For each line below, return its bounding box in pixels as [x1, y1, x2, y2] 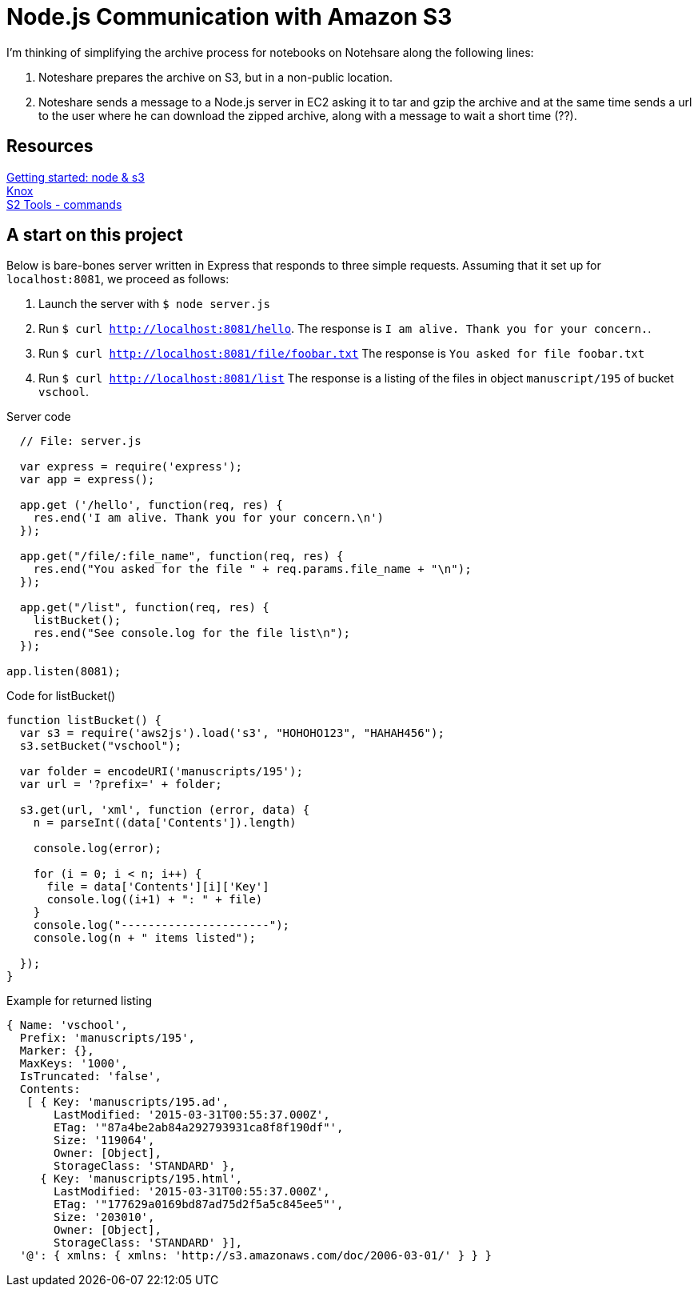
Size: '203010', [54, 1211, 155, 1224]
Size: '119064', [54, 1134, 155, 1147]
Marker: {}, [19, 1044, 94, 1058]
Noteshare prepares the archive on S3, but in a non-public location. [38, 70, 393, 84]
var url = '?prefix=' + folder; [19, 778, 222, 791]
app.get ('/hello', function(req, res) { [19, 498, 283, 512]
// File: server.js [19, 434, 142, 448]
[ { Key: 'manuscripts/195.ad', [26, 1095, 229, 1109]
